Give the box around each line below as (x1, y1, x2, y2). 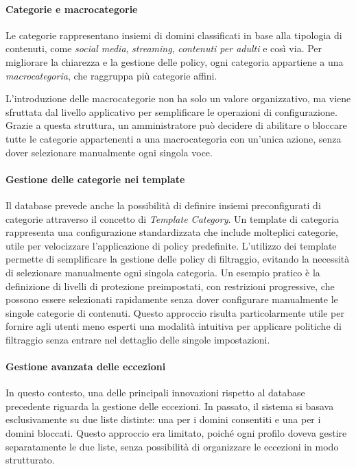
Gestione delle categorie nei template (5, 171, 185, 186)
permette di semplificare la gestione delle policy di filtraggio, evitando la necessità (5, 252, 350, 266)
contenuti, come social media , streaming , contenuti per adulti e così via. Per (5, 41, 322, 56)
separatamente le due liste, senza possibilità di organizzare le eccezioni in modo (5, 439, 339, 453)
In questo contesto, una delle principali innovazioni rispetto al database (5, 385, 305, 400)
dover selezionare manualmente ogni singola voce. (5, 145, 213, 159)
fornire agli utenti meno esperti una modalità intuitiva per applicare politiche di (5, 319, 342, 333)
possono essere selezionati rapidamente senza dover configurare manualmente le (5, 292, 338, 306)
